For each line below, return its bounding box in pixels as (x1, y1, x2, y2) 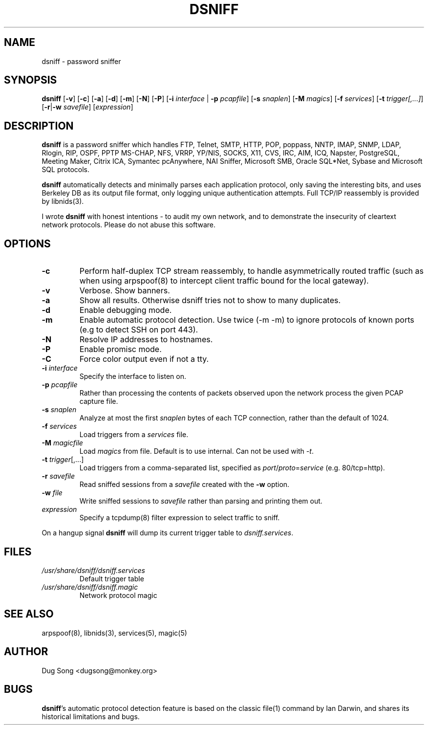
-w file (42, 488, 63, 497)
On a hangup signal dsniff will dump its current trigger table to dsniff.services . (42, 529, 294, 537)
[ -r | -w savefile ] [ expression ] (42, 103, 133, 111)
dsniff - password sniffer (42, 57, 121, 66)
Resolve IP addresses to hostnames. (79, 334, 213, 345)
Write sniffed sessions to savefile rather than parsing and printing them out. (79, 497, 322, 506)
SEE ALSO (4, 608, 54, 620)
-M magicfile (42, 439, 83, 447)
